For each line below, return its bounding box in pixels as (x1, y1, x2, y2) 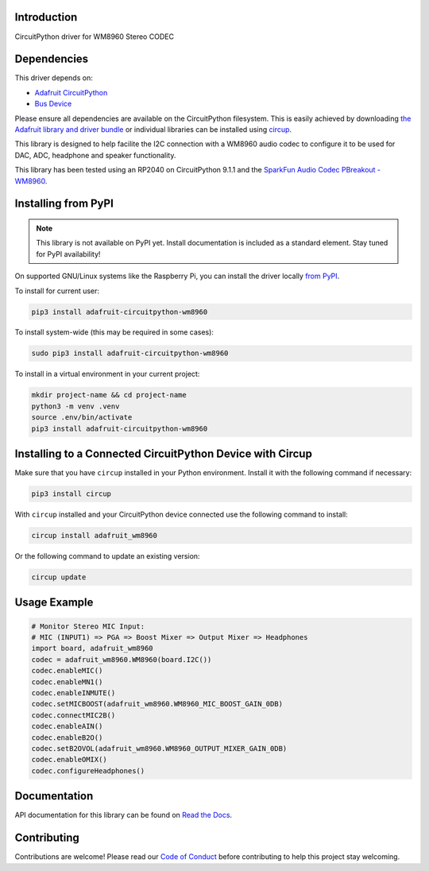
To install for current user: (14, 286, 99, 296)
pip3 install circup (31, 490, 111, 498)
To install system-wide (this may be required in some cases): (14, 327, 214, 337)
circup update (31, 573, 87, 582)
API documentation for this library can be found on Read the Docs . (14, 811, 233, 820)
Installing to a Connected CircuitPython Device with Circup (14, 447, 313, 461)
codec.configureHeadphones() (31, 766, 145, 775)
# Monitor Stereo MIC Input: (31, 621, 145, 631)
